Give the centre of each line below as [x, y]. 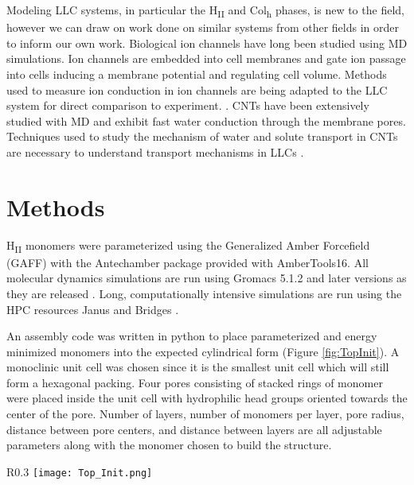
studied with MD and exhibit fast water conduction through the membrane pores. [206, 120]
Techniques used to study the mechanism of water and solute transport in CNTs [202, 136]
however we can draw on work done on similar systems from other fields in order [203, 27]
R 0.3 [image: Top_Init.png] [80, 471]
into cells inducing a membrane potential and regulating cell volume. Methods [197, 74]
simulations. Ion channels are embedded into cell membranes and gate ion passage [206, 58]
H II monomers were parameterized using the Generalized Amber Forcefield [188, 246]
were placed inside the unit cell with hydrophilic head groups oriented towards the [207, 398]
